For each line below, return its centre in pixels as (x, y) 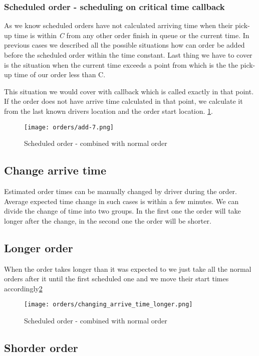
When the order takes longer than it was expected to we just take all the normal (128, 269)
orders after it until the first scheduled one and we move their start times (116, 279)
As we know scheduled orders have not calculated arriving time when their (118, 25)
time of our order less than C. (60, 74)
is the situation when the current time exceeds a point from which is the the (121, 64)
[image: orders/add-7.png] (69, 127)
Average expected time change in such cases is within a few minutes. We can (121, 201)
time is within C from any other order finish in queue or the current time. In (132, 35)
